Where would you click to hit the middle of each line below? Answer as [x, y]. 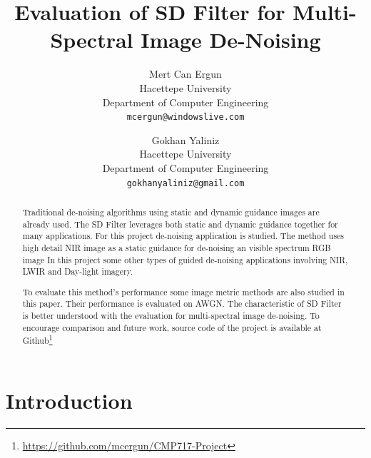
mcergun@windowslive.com [185, 117]
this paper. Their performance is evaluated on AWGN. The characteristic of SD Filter [182, 304]
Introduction [69, 401]
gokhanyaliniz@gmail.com [185, 183]
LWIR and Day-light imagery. [78, 271]
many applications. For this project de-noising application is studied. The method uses [183, 236]
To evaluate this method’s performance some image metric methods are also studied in [183, 291]
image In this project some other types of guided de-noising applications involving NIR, [185, 259]
